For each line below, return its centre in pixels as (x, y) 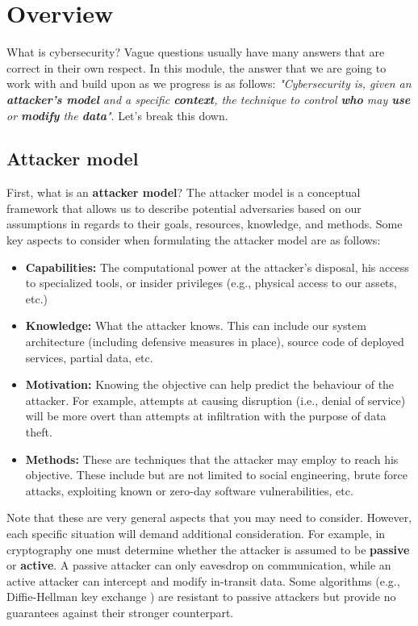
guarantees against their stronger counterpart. (120, 612)
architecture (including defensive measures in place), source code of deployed (215, 342)
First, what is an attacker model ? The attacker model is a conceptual (184, 192)
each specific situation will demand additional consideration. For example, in (196, 533)
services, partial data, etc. (89, 357)
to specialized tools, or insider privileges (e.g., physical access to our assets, (211, 283)
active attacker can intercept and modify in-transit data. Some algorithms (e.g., (203, 580)
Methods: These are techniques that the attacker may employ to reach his (212, 459)
